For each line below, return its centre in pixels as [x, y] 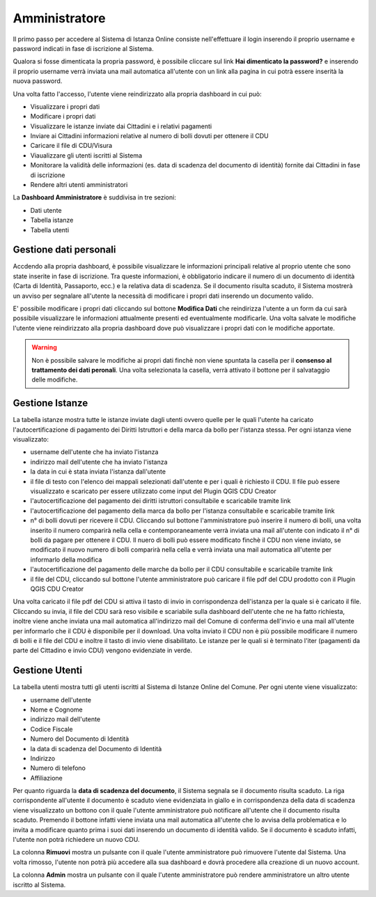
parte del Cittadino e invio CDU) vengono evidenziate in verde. [103, 650]
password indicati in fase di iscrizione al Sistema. [84, 48]
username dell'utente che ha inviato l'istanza [94, 452]
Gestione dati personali [64, 250]
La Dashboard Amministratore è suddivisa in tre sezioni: [95, 197]
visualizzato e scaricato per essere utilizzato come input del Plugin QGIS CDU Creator [153, 491]
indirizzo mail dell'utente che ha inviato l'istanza [99, 462]
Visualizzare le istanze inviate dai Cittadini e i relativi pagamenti [121, 126]
